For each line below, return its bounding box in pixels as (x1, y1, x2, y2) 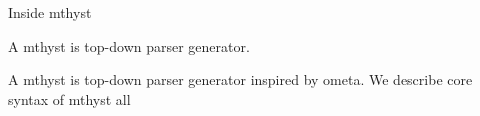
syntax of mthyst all (8, 88, 131, 109)
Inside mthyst (8, 2, 92, 22)
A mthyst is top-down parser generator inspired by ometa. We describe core (8, 69, 473, 90)
